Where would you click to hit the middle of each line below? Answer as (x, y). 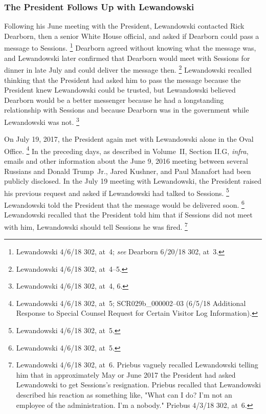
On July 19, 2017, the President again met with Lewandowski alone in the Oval (129, 139)
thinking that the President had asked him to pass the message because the (123, 80)
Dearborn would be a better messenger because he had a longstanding (114, 100)
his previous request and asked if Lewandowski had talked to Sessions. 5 (117, 192)
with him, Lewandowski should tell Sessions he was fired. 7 (96, 226)
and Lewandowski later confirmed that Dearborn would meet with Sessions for (127, 58)
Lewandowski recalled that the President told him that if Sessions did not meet (128, 215)
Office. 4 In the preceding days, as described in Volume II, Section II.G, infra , (126, 150)
